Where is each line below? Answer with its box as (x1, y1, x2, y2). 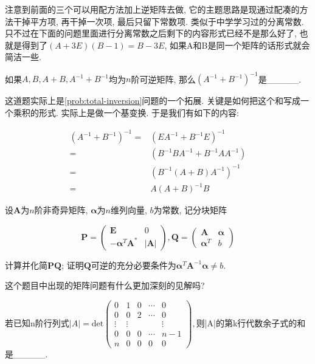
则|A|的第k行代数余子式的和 (196, 317, 306, 329)
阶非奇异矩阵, (34, 204, 88, 216)
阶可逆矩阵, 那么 (131, 72, 196, 85)
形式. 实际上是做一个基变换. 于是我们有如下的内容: (38, 106, 239, 119)
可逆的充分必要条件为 (91, 258, 176, 271)
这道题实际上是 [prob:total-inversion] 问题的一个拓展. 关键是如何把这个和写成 (5, 94, 300, 107)
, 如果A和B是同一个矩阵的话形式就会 (164, 38, 310, 51)
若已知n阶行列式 (5, 317, 69, 329)
